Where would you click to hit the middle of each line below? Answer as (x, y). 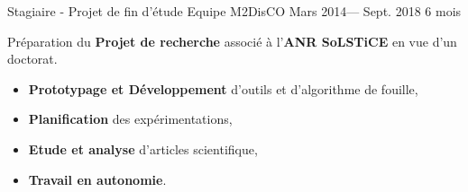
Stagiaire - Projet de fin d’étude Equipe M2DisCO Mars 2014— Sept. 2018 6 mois (234, 11)
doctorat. (32, 59)
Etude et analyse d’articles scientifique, (143, 148)
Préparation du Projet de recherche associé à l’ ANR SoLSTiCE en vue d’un (232, 41)
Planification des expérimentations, (130, 119)
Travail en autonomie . (97, 179)
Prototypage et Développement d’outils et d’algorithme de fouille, (223, 88)
